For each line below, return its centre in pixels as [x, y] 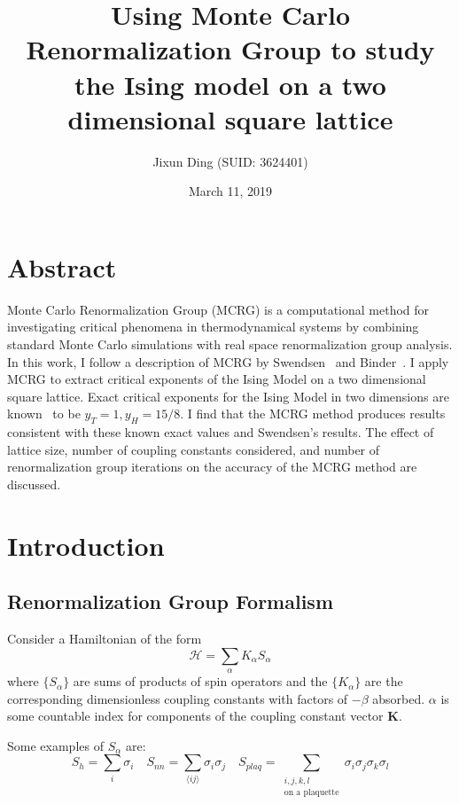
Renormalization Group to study [230, 49]
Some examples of [55, 745]
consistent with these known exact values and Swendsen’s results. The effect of [221, 432]
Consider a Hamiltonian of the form [105, 639]
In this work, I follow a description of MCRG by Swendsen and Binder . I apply [228, 361]
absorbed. [399, 698]
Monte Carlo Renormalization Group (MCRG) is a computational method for [218, 309]
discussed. [34, 484]
